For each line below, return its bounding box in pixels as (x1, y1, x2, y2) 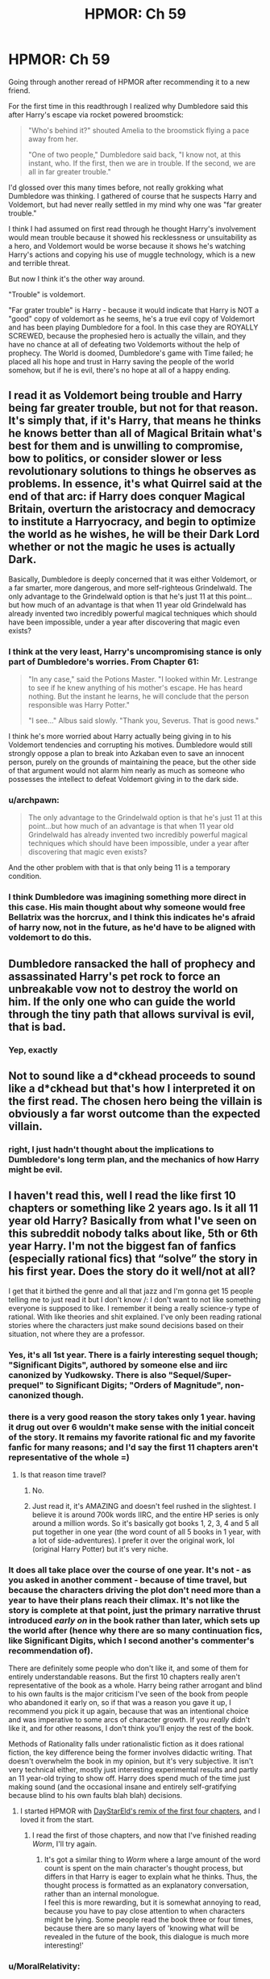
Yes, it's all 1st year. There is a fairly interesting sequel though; (8, 1349, 259, 1360)
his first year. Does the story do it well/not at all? (8, 1265, 256, 1279)
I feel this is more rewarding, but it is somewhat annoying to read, (44, 1897, 261, 1907)
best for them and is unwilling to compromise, (8, 439, 243, 453)
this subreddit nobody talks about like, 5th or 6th (8, 1227, 259, 1241)
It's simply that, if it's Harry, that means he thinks (8, 414, 262, 428)
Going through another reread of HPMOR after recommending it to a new (8, 77, 251, 86)
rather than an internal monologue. (44, 1889, 160, 1899)
